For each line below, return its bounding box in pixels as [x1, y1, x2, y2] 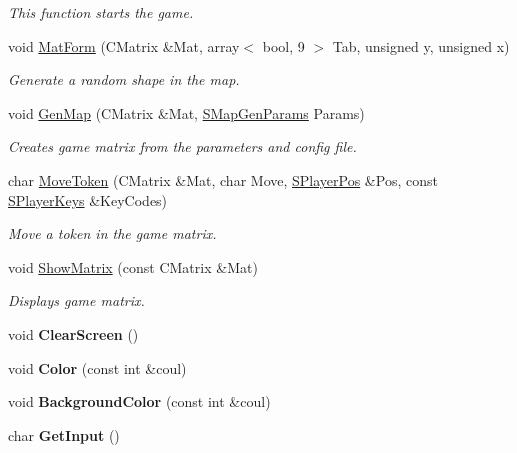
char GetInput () [8, 424, 120, 445]
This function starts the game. [8, 2, 194, 22]
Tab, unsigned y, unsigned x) [332, 35, 510, 56]
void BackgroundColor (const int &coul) [8, 391, 271, 412]
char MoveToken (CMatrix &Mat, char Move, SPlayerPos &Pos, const [8, 169, 438, 190]
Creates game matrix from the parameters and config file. [8, 136, 357, 157]
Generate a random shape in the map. [8, 69, 240, 90]
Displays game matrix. [8, 290, 145, 311]
